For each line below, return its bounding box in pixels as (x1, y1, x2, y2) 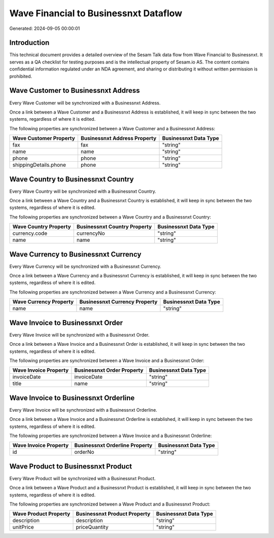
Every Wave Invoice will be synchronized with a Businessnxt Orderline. (9, 407, 157, 413)
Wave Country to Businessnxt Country (9, 175, 134, 184)
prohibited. (9, 73, 32, 79)
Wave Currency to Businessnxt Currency (9, 250, 142, 259)
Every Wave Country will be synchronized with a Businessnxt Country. (9, 188, 157, 194)
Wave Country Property (12, 223, 71, 230)
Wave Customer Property (12, 135, 76, 142)
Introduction (9, 39, 50, 47)
